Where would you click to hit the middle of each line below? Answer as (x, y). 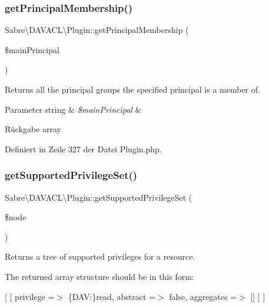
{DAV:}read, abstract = (112, 296)
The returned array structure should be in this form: (99, 276)
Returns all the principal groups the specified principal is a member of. (132, 89)
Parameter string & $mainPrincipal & (73, 109)
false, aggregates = (203, 296)
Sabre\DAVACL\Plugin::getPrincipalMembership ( (97, 30)
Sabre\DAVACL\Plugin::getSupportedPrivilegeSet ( (99, 197)
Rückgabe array (33, 129)
